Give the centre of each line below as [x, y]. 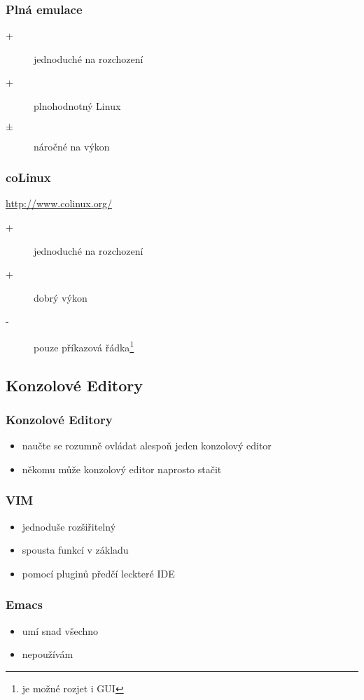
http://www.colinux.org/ [59, 203]
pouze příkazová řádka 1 [84, 346]
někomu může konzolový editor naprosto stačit [122, 469]
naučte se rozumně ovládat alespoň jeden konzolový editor [147, 446]
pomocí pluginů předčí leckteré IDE [98, 573]
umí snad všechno [60, 630]
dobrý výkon [61, 297]
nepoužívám [48, 654]
